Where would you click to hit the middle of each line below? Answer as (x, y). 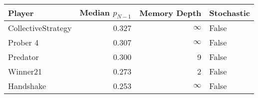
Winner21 (25, 71)
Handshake (27, 86)
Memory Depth (170, 12)
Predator (23, 57)
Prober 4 (23, 42)
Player (21, 12)
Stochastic (230, 12)
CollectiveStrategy (40, 28)
